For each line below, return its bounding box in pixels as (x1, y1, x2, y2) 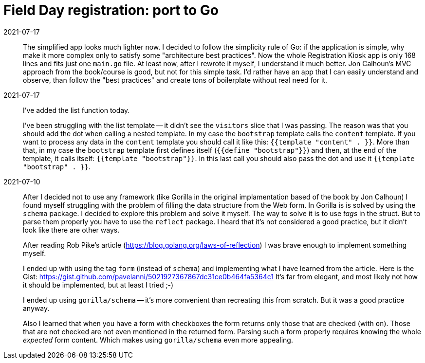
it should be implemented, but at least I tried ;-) (23, 280, 174, 289)
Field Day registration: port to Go (3, 2, 219, 18)
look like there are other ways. (23, 225, 120, 234)
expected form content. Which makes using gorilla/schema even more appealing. (23, 335, 293, 344)
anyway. (23, 304, 50, 312)
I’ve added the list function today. (23, 106, 130, 114)
